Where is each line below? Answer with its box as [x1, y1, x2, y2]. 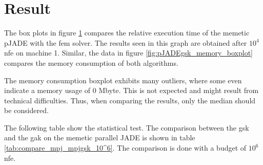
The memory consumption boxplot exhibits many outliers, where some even [4, 75, 242, 85]
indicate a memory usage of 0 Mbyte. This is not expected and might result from [4, 85, 259, 96]
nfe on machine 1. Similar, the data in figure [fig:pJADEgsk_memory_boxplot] [4, 47, 253, 58]
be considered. [4, 105, 49, 116]
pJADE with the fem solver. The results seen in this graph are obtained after [4, 37, 247, 48]
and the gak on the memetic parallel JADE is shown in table [4, 132, 195, 143]
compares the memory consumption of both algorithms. [4, 57, 178, 68]
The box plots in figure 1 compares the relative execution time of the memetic [4, 27, 250, 38]
